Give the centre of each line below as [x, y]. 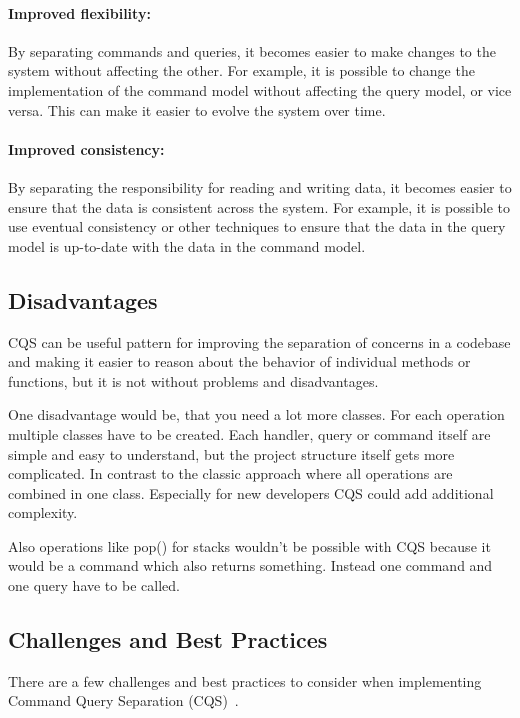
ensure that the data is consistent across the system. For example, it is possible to [259, 206]
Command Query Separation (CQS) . [123, 700]
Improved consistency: [86, 148]
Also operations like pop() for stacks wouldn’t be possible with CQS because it [249, 545]
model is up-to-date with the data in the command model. [187, 245]
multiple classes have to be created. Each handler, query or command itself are [249, 433]
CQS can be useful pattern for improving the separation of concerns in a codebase [259, 341]
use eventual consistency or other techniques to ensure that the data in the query [257, 226]
